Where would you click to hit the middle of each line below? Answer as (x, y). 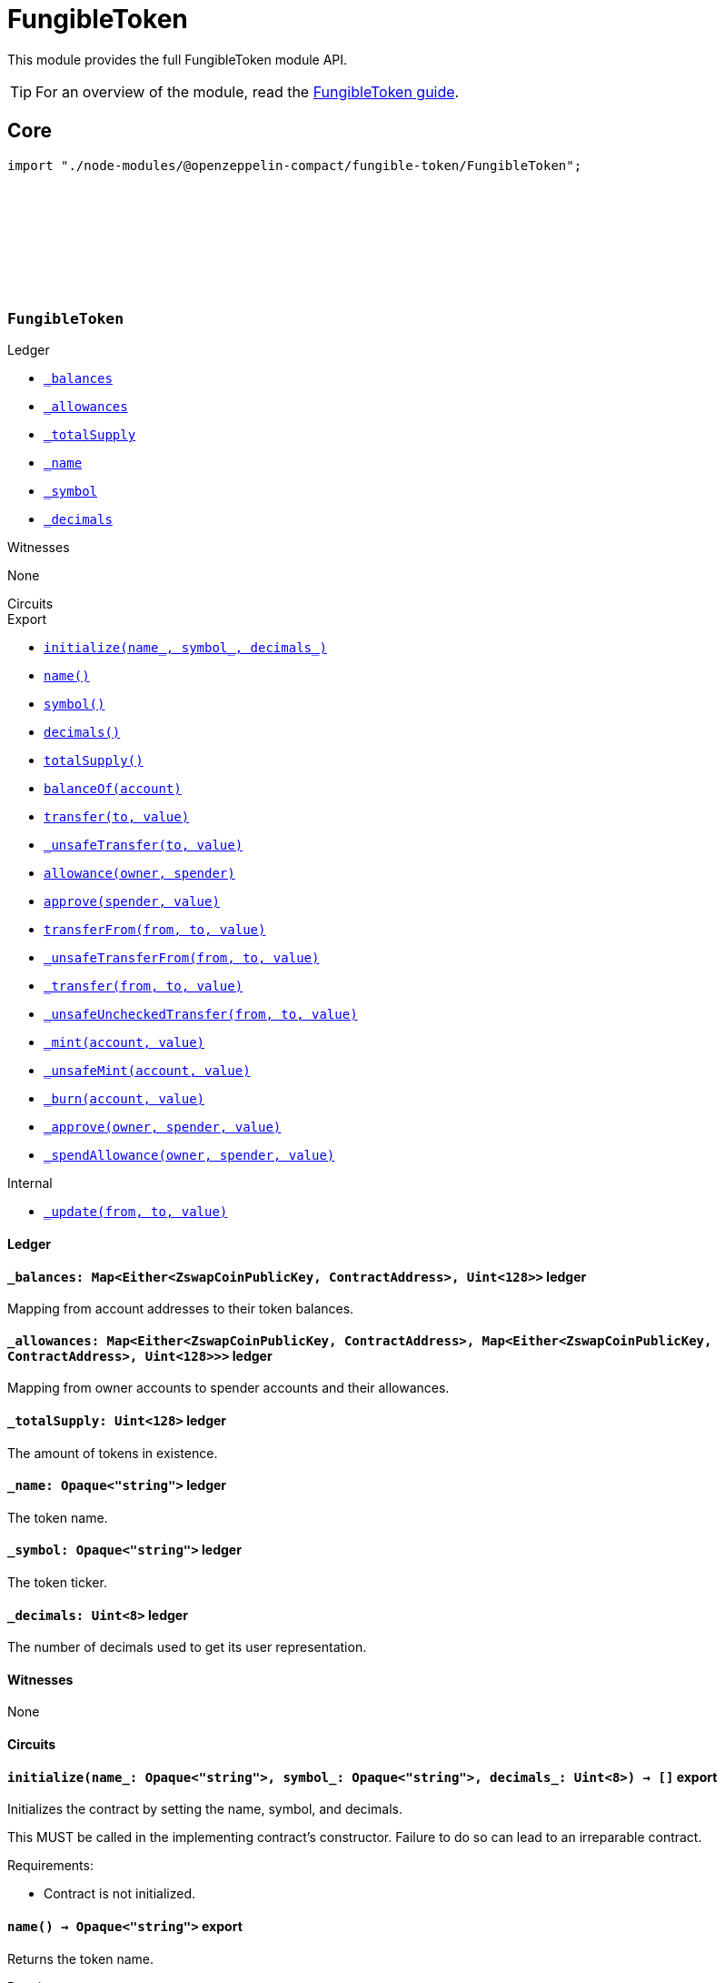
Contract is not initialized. (119, 1894)
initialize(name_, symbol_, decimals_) (185, 648)
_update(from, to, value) (136, 1212)
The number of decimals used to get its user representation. (187, 1647)
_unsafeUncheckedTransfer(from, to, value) (201, 1015)
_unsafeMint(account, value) (147, 1071)
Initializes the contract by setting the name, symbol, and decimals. (205, 1809)
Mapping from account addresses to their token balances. (181, 1309)
